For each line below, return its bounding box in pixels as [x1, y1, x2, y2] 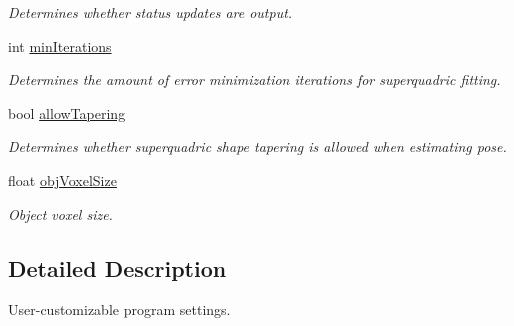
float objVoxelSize [8, 169, 117, 190]
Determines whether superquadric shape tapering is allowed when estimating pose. [8, 136, 507, 157]
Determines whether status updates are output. [8, 2, 293, 22]
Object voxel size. [8, 203, 113, 224]
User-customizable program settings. [8, 299, 231, 320]
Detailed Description [8, 252, 227, 283]
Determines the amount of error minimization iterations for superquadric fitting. [8, 69, 501, 90]
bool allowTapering [8, 102, 126, 123]
